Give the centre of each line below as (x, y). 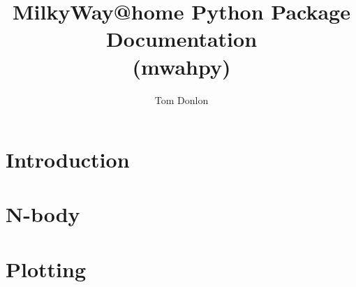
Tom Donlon (181, 100)
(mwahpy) (181, 66)
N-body (43, 214)
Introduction (68, 160)
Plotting (46, 268)
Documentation (181, 39)
